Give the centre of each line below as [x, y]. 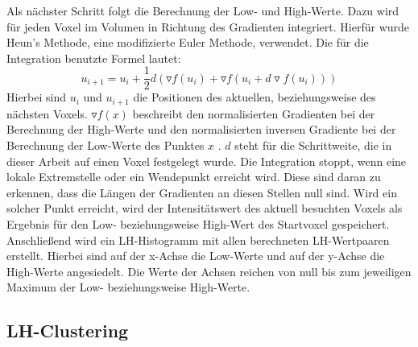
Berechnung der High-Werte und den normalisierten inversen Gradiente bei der [201, 129]
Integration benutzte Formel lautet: [94, 58]
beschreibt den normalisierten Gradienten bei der [254, 113]
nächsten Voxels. [47, 113]
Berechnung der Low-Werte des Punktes [106, 145]
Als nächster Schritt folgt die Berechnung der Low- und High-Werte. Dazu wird [203, 10]
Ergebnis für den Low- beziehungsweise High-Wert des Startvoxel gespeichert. [198, 224]
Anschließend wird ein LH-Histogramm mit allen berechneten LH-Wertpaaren [198, 240]
